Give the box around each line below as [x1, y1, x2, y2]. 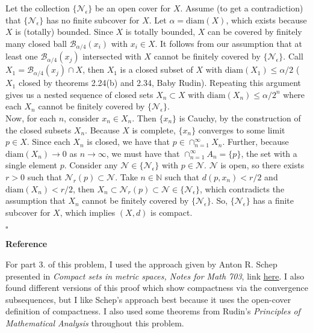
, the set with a [241, 147, 297, 159]
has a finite [253, 194, 294, 207]
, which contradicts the [200, 182, 285, 195]
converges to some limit [198, 123, 285, 136]
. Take [115, 170, 138, 183]
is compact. [150, 206, 193, 218]
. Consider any [64, 159, 118, 171]
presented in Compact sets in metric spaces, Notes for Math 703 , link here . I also [5, 269, 305, 282]
